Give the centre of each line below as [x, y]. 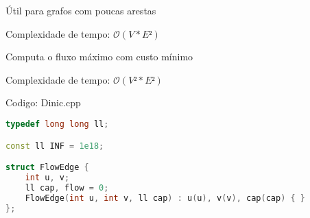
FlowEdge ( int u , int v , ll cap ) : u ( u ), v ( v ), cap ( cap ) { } [165, 198]
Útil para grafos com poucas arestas [81, 10]
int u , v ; [47, 177]
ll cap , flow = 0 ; [67, 187]
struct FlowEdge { [47, 168]
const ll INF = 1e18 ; [55, 146]
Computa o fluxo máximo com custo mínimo [99, 57]
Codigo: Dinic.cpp [43, 102]
